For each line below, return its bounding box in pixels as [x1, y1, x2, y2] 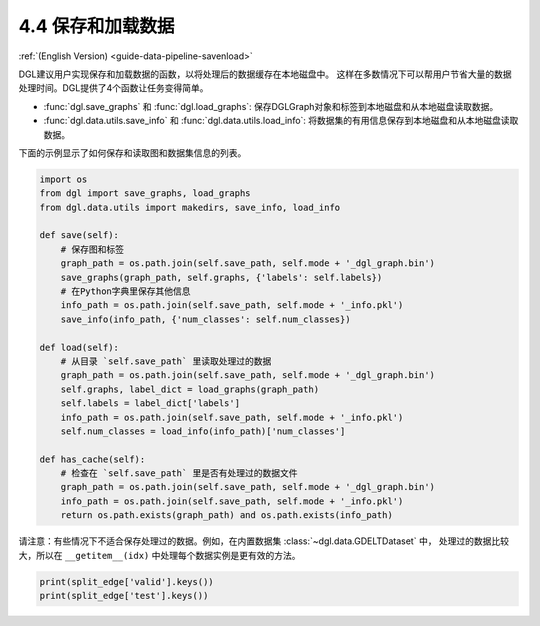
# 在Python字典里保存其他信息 [60, 286, 191, 297]
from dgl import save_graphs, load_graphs [39, 188, 251, 199]
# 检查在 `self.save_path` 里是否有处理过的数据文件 [60, 468, 298, 479]
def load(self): [39, 341, 120, 353]
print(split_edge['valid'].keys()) [39, 576, 214, 587]
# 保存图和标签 [60, 243, 125, 255]
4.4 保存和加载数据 [18, 15, 175, 37]
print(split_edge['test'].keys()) [39, 590, 209, 601]
